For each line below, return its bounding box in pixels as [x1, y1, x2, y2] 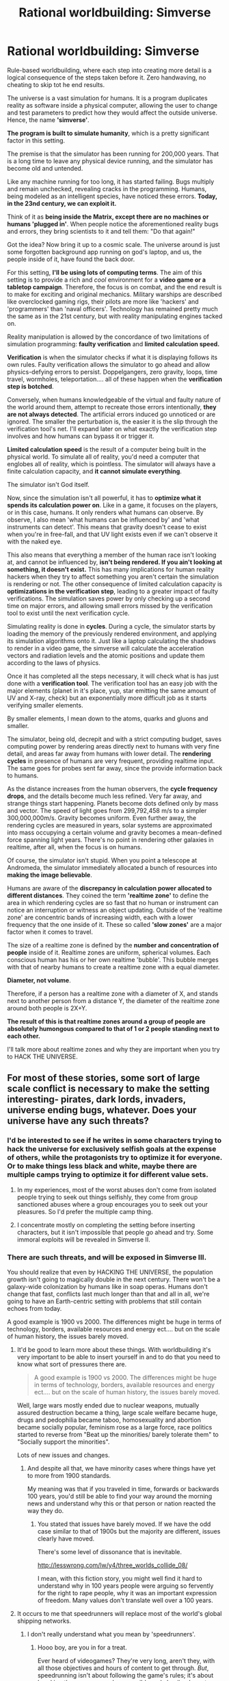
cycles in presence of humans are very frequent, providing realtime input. [7, 756, 215, 765]
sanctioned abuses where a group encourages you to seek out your [16, 1200, 208, 1208]
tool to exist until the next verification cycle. [7, 609, 130, 617]
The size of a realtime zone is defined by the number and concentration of [7, 941, 219, 949]
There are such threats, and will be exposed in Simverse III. [7, 1253, 207, 1262]
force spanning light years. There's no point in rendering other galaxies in [7, 835, 214, 844]
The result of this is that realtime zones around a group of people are [7, 1017, 206, 1026]
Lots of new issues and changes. [16, 1451, 111, 1459]
